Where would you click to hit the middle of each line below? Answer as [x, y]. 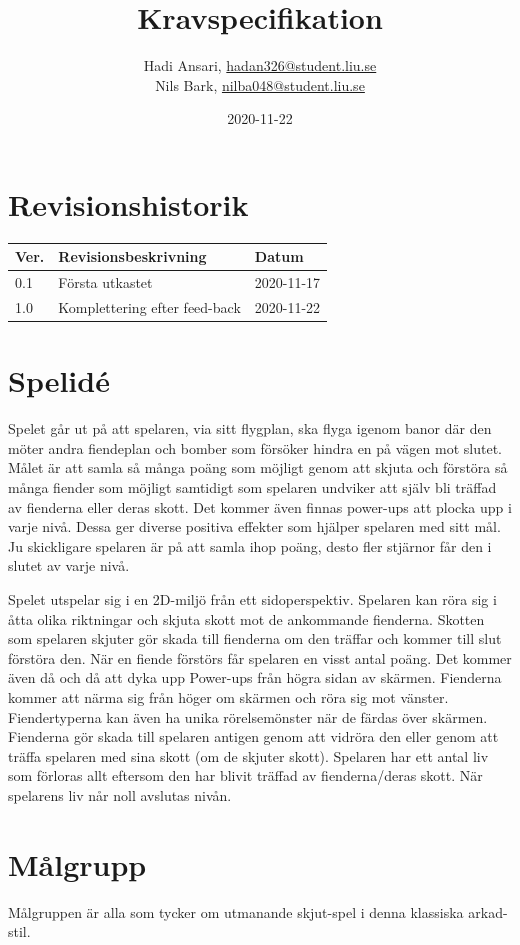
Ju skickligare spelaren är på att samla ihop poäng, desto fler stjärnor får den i [250, 545]
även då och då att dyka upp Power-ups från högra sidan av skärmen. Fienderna [255, 677]
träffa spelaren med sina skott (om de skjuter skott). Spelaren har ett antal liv [248, 755]
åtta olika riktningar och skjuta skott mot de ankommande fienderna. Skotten [246, 618]
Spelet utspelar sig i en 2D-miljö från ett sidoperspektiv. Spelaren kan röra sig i [252, 599]
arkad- [488, 911]
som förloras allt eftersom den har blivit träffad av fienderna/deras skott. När [245, 775]
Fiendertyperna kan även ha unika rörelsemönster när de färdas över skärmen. [248, 716]
